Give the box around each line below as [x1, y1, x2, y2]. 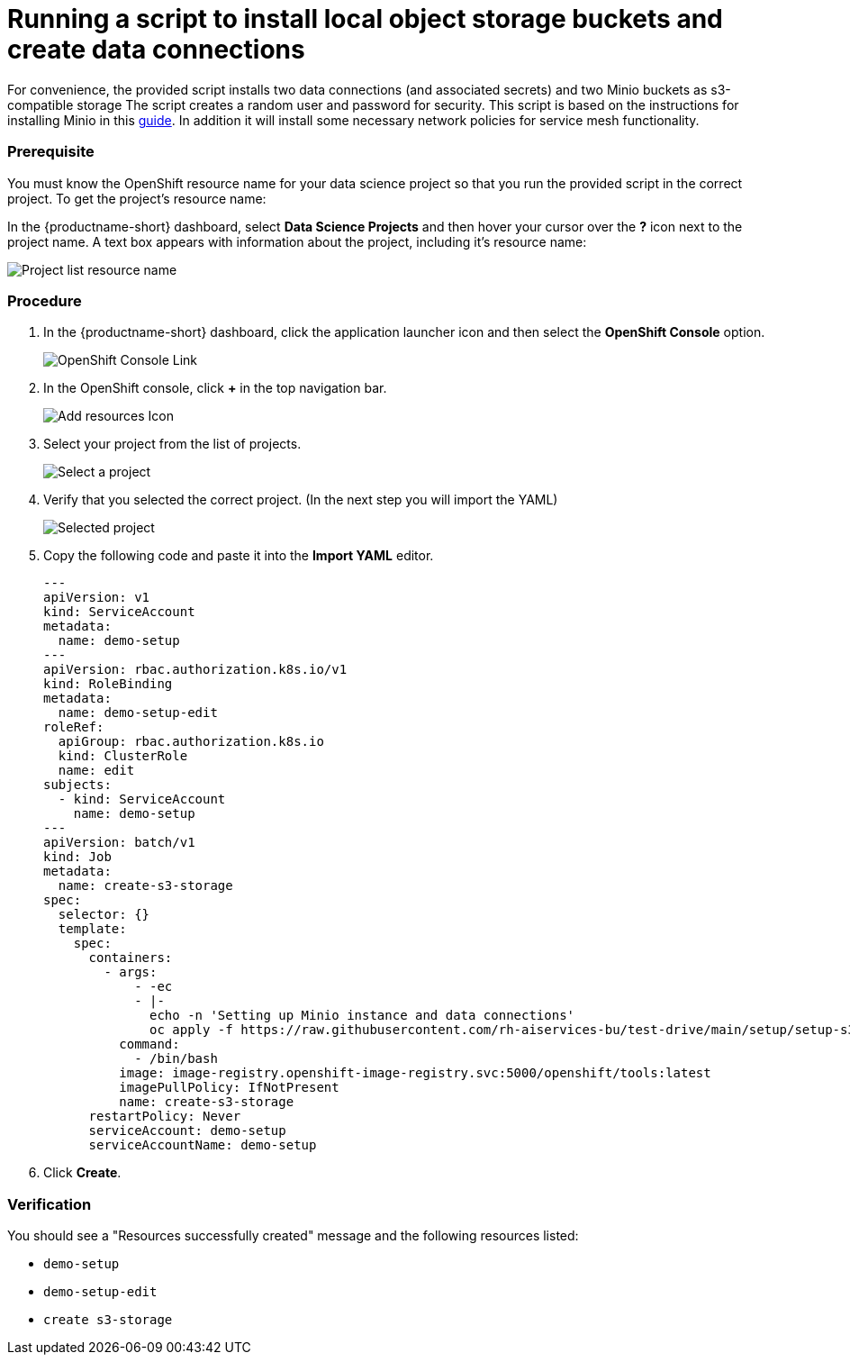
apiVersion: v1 [43, 590, 150, 605]
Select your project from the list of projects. [43, 436, 302, 452]
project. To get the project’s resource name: [7, 190, 267, 206]
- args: [104, 965, 158, 980]
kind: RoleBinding [43, 676, 173, 692]
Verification [7, 1194, 92, 1213]
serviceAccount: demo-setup [88, 1123, 286, 1139]
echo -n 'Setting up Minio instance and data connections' [149, 1008, 575, 1023]
